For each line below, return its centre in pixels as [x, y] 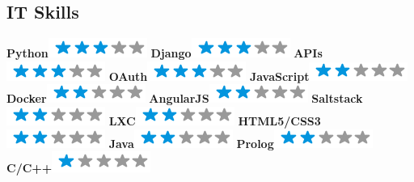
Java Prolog [191, 143]
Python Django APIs [165, 53]
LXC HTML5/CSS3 [215, 120]
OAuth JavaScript [209, 76]
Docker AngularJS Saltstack [185, 98]
